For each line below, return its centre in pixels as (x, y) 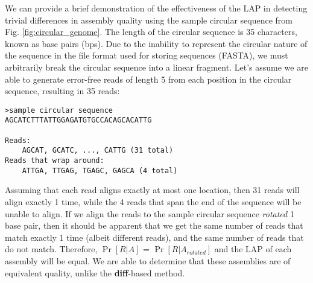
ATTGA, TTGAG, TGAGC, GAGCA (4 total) (100, 170)
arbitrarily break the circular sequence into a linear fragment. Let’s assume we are (156, 67)
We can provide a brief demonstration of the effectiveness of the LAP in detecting (156, 8)
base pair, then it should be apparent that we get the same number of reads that (154, 225)
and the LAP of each (253, 249)
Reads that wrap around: (55, 161)
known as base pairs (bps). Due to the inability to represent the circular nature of (156, 43)
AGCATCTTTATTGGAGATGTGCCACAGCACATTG (78, 120)
